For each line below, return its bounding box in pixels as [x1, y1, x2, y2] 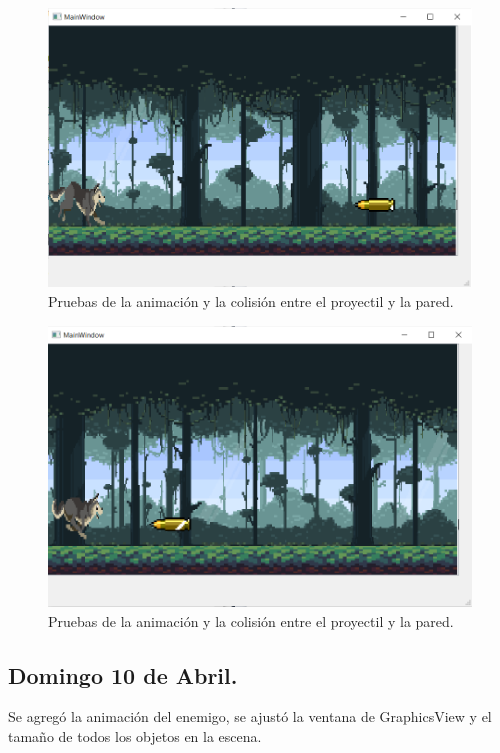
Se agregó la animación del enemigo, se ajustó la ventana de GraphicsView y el [8, 706, 492, 727]
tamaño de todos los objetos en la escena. [8, 726, 262, 747]
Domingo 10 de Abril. [8, 659, 238, 690]
